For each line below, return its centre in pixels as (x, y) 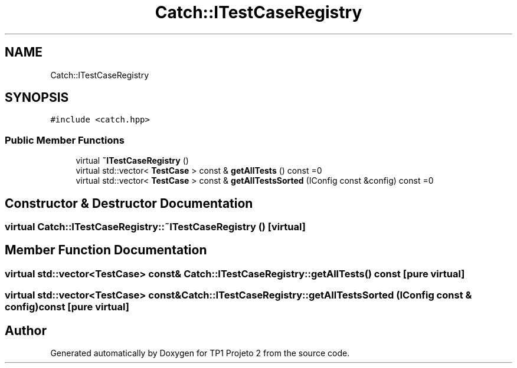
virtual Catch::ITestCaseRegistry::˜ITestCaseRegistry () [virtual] (155, 227)
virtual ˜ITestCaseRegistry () (132, 161)
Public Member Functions (65, 140)
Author (26, 330)
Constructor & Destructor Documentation (129, 203)
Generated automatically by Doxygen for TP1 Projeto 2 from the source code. (200, 353)
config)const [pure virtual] (67, 307)
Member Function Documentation (106, 250)
